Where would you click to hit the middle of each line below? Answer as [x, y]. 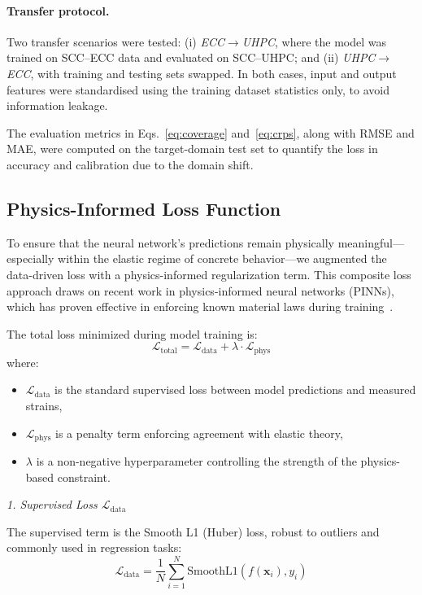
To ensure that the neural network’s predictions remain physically [171, 242]
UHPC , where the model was [314, 41]
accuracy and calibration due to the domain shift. [130, 164]
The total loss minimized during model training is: [132, 333]
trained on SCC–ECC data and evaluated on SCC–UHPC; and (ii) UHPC [191, 57]
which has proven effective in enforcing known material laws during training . [200, 306]
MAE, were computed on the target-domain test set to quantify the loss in [192, 149]
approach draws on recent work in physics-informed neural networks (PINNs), [200, 290]
